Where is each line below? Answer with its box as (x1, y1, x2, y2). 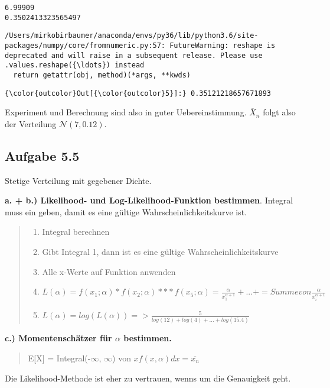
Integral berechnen (42, 225, 110, 238)
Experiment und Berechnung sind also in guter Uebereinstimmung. (5, 106, 247, 118)
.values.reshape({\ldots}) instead (5, 61, 145, 70)
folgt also (263, 106, 296, 118)
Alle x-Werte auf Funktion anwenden (42, 265, 176, 277)
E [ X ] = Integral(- (28, 351, 91, 364)
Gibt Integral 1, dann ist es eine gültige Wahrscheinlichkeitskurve (42, 245, 279, 258)
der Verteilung (5, 117, 57, 130)
